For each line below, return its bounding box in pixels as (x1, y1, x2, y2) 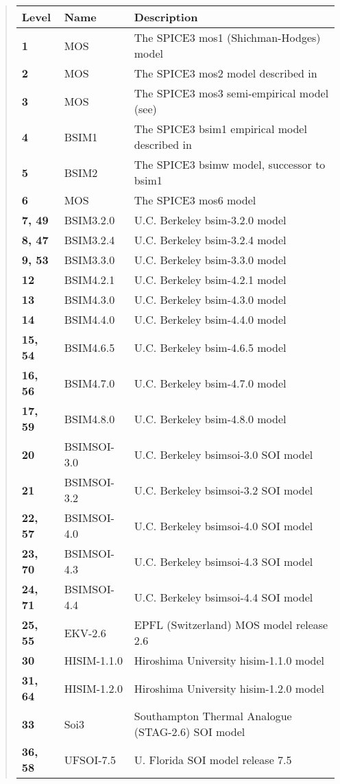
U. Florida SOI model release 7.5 (134, 751, 292, 768)
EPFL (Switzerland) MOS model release (134, 617, 328, 632)
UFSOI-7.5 (64, 751, 117, 768)
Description (134, 9, 198, 25)
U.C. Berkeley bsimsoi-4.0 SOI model (134, 517, 313, 534)
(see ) (134, 101, 157, 117)
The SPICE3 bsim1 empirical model (134, 121, 307, 136)
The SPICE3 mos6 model (134, 192, 256, 208)
